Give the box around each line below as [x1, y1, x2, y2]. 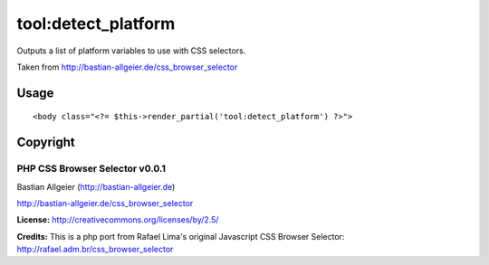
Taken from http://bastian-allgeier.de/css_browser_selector [16, 62, 238, 72]
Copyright [16, 135, 76, 150]
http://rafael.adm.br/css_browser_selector [16, 244, 174, 255]
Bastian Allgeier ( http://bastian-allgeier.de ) [16, 181, 176, 192]
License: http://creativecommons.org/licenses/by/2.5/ [16, 214, 219, 225]
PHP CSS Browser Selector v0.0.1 [16, 163, 167, 175]
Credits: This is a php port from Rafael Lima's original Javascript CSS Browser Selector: [16, 231, 345, 241]
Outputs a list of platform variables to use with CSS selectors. [16, 45, 246, 56]
